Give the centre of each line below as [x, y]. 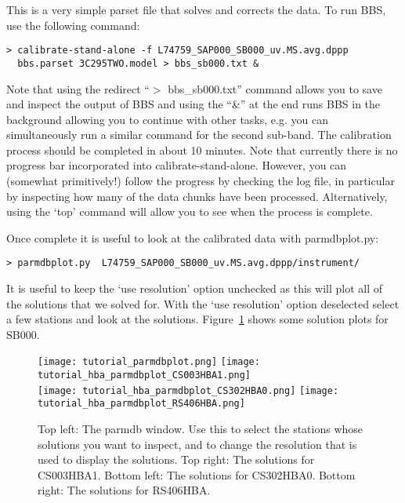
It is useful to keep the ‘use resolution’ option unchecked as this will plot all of [194, 288]
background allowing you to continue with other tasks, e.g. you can [167, 119]
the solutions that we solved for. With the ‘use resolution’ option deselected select [203, 303]
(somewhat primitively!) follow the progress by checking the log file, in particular [201, 181]
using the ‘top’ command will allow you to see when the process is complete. [190, 211]
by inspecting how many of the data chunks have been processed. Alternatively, [197, 196]
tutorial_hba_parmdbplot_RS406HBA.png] [141, 404]
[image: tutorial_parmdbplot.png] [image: [149, 362]
